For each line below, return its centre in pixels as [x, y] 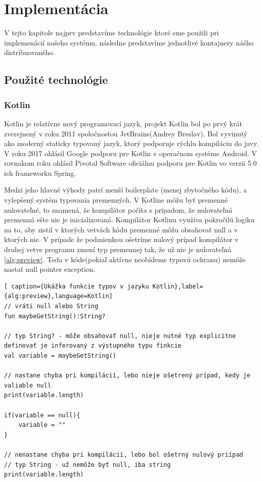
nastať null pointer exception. [50, 269]
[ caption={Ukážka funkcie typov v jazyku [77, 286]
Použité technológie [56, 80]
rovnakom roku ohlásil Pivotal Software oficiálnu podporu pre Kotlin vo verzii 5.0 [130, 163]
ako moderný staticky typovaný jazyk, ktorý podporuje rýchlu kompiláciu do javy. [132, 143]
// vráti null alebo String [51, 306]
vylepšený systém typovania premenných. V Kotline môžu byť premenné [116, 200]
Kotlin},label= [178, 286]
